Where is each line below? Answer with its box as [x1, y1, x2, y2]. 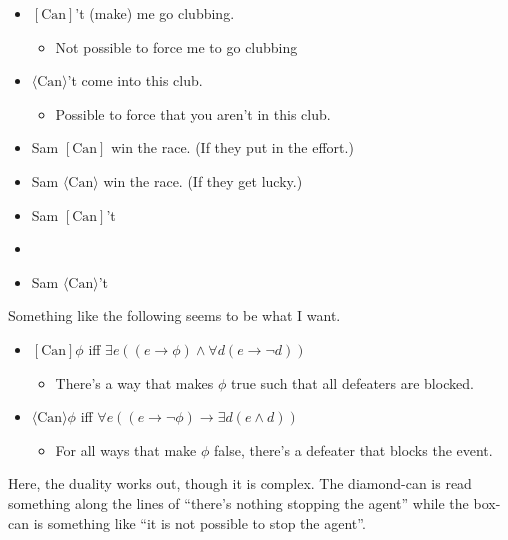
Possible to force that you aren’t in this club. [55, 103, 331, 124]
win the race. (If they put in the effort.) [111, 137, 354, 158]
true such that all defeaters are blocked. [230, 372, 474, 393]
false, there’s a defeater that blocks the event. [213, 439, 493, 460]
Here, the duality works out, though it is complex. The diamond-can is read [8, 473, 472, 494]
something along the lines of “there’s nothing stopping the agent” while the [8, 492, 469, 513]
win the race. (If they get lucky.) [103, 170, 303, 191]
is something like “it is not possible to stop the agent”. [33, 512, 366, 533]
